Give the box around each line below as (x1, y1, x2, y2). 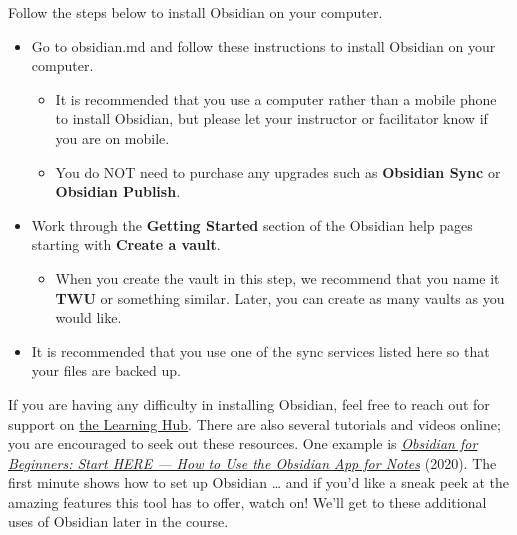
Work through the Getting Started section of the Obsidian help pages (31, 214, 473, 235)
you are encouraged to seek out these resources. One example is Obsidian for (8, 433, 478, 454)
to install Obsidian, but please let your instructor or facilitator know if (55, 108, 488, 129)
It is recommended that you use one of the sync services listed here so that (31, 340, 490, 361)
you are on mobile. (55, 127, 170, 148)
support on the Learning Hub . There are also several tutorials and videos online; (8, 413, 501, 434)
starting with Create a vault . (31, 234, 221, 255)
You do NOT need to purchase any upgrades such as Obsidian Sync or (55, 161, 501, 182)
